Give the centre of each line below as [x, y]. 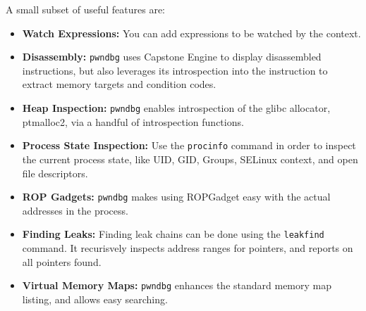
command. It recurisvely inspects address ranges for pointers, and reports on [188, 248]
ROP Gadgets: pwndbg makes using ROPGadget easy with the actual [176, 197]
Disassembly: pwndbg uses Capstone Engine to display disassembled [172, 57]
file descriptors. [55, 173]
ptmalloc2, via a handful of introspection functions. [133, 121]
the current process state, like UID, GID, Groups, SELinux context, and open [190, 159]
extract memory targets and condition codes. [119, 84]
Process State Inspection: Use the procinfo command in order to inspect [189, 145]
